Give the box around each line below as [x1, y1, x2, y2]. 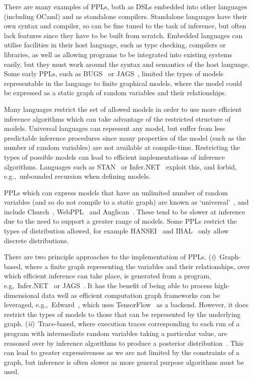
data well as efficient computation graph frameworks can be [42, 290, 220, 300]
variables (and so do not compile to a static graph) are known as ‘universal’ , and [4, 197, 249, 207]
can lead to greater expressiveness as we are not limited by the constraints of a [4, 347, 240, 357]
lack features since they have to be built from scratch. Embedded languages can [4, 30, 243, 40]
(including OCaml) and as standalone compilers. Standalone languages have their [4, 11, 247, 21]
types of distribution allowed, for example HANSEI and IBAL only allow [4, 226, 229, 236]
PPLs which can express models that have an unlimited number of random [4, 187, 228, 197]
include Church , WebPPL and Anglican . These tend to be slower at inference [4, 206, 245, 216]
